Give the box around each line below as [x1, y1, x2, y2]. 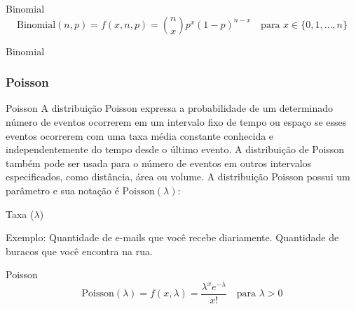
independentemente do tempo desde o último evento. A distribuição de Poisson [6, 142, 345, 157]
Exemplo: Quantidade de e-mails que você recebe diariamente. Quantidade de [6, 230, 339, 245]
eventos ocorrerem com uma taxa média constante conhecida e [6, 128, 274, 143]
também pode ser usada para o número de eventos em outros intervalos [6, 155, 312, 170]
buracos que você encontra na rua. [6, 243, 153, 258]
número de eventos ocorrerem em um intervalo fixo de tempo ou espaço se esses [6, 115, 347, 129]
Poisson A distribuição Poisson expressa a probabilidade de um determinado [6, 101, 334, 115]
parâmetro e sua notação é [6, 182, 119, 197]
